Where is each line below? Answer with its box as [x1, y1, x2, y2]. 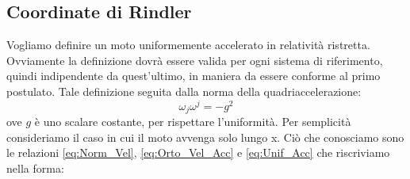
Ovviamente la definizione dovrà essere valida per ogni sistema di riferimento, [6, 51, 383, 68]
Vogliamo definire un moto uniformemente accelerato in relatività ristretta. [6, 36, 370, 53]
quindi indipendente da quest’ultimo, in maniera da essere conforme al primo [6, 67, 381, 84]
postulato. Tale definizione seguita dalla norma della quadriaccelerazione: [6, 82, 362, 99]
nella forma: [6, 159, 64, 176]
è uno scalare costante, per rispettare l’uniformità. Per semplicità [34, 113, 351, 130]
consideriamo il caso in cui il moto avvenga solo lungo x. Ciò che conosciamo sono [6, 128, 404, 145]
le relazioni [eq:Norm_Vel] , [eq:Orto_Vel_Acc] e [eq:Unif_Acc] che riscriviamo [6, 144, 390, 161]
